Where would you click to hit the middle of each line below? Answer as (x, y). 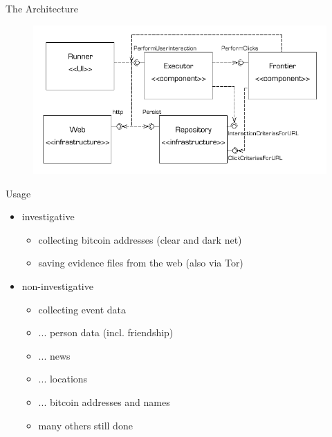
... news (54, 355)
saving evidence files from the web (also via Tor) (141, 263)
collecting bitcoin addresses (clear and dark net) (140, 239)
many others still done (85, 425)
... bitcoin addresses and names (104, 401)
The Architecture (42, 8)
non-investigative (57, 286)
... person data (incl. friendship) (106, 332)
